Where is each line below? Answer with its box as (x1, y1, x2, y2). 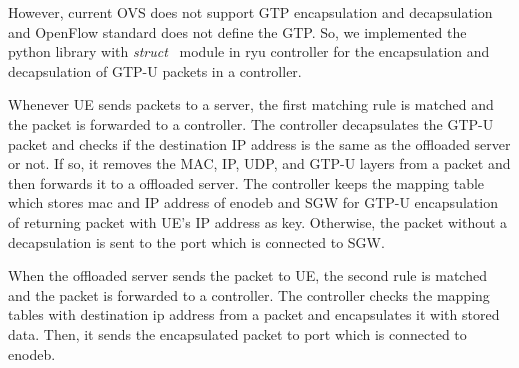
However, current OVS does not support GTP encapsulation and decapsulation (8, 2, 493, 22)
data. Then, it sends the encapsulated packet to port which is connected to (8, 323, 467, 344)
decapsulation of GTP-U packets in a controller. (8, 60, 302, 81)
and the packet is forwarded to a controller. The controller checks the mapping (8, 284, 490, 305)
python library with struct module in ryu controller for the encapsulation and (8, 41, 490, 62)
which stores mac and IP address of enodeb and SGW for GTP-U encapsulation (8, 192, 498, 213)
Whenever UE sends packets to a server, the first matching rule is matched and (8, 94, 494, 115)
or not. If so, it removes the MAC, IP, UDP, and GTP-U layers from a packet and (8, 153, 511, 174)
